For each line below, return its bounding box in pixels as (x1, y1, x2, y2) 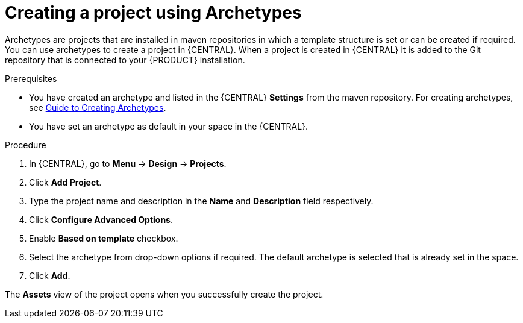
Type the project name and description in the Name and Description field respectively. (29, 195, 374, 206)
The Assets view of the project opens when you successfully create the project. (5, 289, 324, 299)
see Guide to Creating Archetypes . (29, 102, 166, 113)
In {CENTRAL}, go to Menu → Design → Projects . (29, 158, 227, 169)
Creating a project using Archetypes (5, 2, 302, 23)
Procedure (5, 139, 46, 150)
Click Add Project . (29, 177, 102, 187)
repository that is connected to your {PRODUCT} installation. (5, 54, 245, 65)
